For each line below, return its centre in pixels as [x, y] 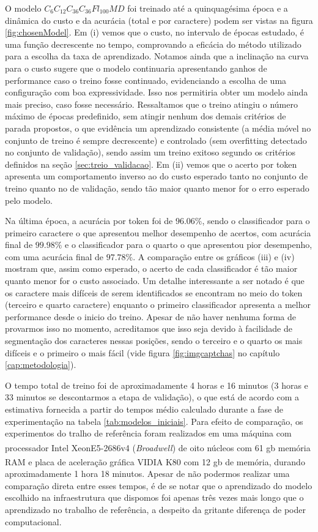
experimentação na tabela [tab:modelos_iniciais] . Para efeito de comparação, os [154, 421]
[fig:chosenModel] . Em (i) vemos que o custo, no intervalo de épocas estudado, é [155, 32]
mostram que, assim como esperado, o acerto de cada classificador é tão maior [151, 268]
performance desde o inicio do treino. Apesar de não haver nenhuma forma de [150, 316]
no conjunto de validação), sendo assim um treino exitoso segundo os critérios [150, 152]
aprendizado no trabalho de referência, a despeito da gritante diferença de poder [155, 510]
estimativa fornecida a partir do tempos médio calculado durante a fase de [144, 409]
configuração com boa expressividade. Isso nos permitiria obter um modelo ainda [157, 92]
